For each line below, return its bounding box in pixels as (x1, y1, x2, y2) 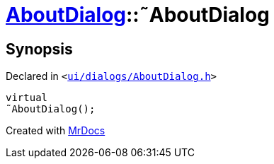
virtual (6, 92, 48, 104)
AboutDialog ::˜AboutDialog (6, 3, 270, 27)
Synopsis (6, 40, 73, 58)
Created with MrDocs (6, 124, 105, 137)
